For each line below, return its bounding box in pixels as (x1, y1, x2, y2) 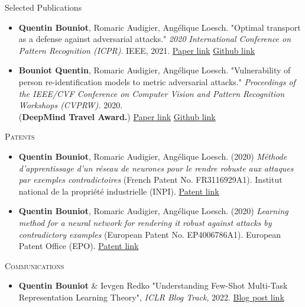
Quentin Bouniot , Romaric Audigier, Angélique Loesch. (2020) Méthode (18, 150, 287, 162)
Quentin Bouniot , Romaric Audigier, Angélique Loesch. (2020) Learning (18, 205, 288, 217)
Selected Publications (5, 1, 82, 13)
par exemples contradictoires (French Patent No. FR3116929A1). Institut (18, 173, 283, 186)
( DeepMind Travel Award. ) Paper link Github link (18, 110, 216, 122)
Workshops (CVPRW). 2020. (18, 99, 123, 111)
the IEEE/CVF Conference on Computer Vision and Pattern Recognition (18, 87, 285, 99)
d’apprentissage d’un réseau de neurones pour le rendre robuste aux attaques (18, 161, 294, 174)
